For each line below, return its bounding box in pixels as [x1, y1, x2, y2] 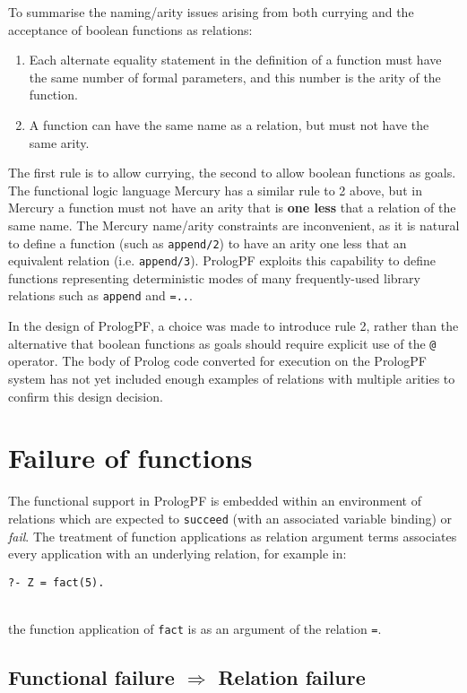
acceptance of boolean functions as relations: [8, 20, 253, 39]
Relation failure [218, 663, 366, 690]
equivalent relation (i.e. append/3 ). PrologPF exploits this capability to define [8, 251, 436, 270]
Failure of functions [8, 439, 253, 476]
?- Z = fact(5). [8, 576, 105, 589]
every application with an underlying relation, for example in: [8, 544, 347, 563]
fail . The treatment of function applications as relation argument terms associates [8, 526, 457, 545]
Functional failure [8, 663, 175, 690]
